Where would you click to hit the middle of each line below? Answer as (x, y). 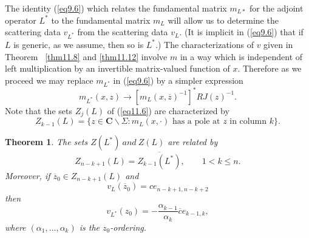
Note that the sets (39, 110)
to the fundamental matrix (101, 20)
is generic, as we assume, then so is (79, 44)
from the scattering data (123, 32)
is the (90, 227)
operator (21, 20)
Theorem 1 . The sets (46, 142)
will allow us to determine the (223, 20)
